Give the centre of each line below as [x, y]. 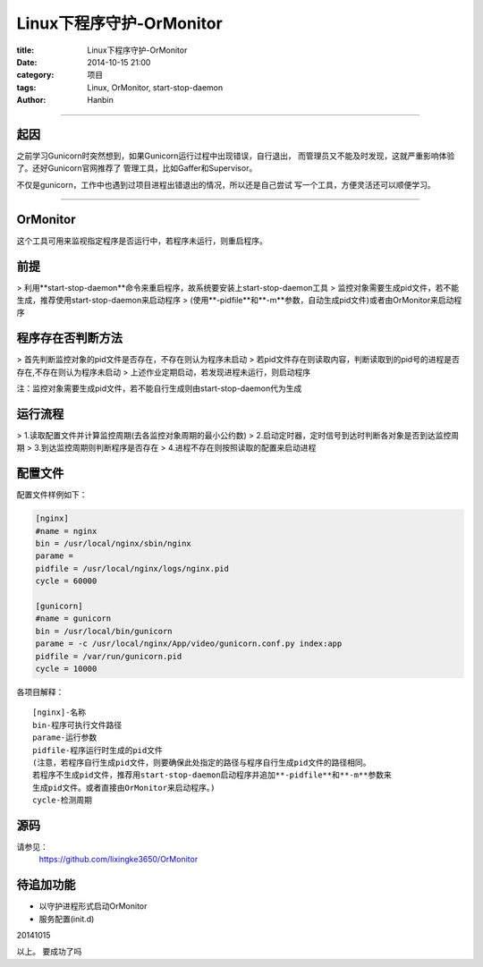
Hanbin [100, 100]
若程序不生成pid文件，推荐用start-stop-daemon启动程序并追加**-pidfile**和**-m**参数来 [212, 775]
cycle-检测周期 [63, 800]
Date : [27, 62]
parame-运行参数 [65, 738]
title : [25, 50]
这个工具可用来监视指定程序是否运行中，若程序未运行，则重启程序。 [142, 241]
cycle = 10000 [66, 668]
